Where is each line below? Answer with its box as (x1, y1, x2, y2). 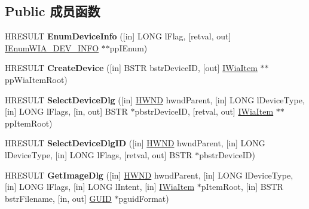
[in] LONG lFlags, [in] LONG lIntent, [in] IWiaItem (5, 180, 195, 193)
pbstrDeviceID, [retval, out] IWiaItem (134, 105, 274, 118)
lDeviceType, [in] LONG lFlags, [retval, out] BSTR (5, 148, 192, 161)
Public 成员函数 (5, 2, 100, 20)
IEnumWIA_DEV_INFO (5, 41, 99, 54)
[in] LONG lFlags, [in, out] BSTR (5, 105, 128, 118)
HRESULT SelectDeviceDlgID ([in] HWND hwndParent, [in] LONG (5, 137, 265, 149)
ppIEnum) (109, 41, 148, 54)
